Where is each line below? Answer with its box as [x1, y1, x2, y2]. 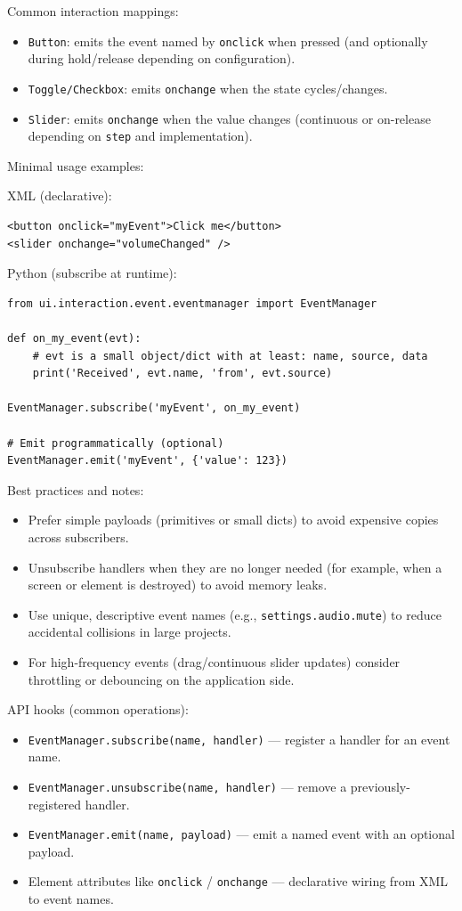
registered [28, 794, 82, 813]
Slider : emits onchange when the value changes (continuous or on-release [28, 109, 431, 127]
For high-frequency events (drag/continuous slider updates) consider [28, 652, 401, 671]
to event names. [28, 890, 114, 908]
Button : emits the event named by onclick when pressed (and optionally [28, 31, 428, 50]
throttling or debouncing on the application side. [28, 670, 295, 688]
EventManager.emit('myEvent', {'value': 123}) [7, 454, 288, 468]
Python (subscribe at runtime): [7, 264, 177, 282]
